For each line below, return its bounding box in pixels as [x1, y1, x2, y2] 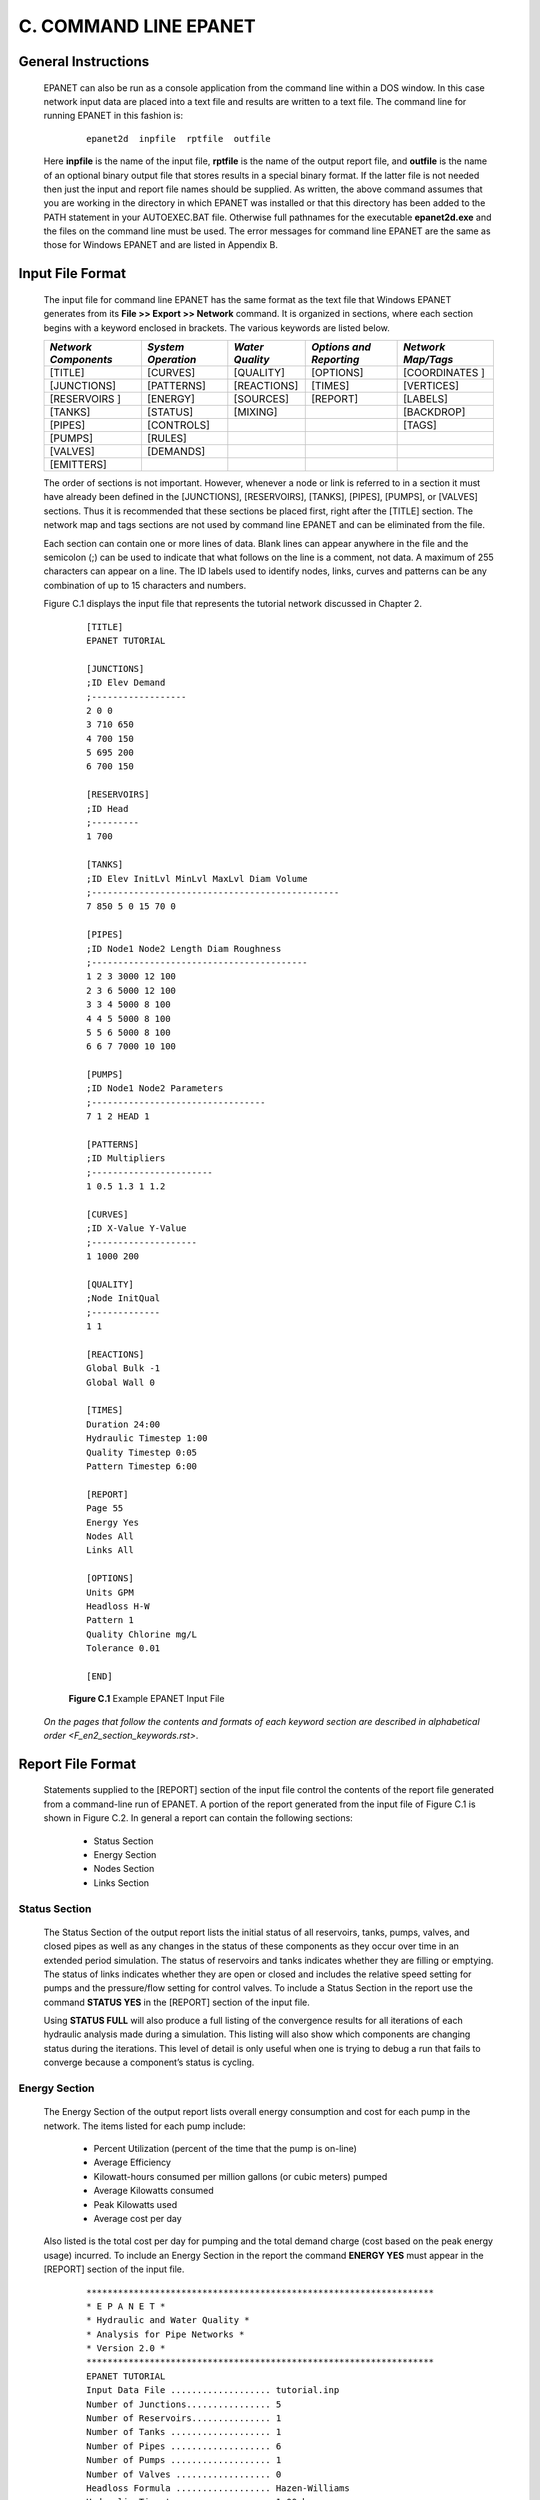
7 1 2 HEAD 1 [86, 1111, 150, 1122]
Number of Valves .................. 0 [86, 2468, 282, 2480]
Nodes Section [93, 1863, 155, 1875]
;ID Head [86, 803, 129, 814]
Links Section [93, 1876, 150, 1889]
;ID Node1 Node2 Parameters [86, 1083, 224, 1094]
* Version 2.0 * [86, 2343, 166, 2354]
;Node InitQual [86, 1293, 161, 1304]
